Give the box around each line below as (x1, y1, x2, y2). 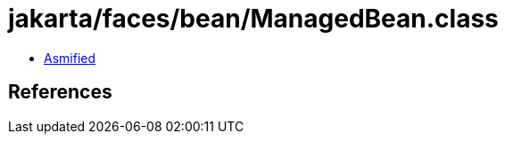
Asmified (44, 50, 96, 66)
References (8, 81, 112, 104)
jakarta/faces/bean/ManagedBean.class (8, 4, 499, 34)
